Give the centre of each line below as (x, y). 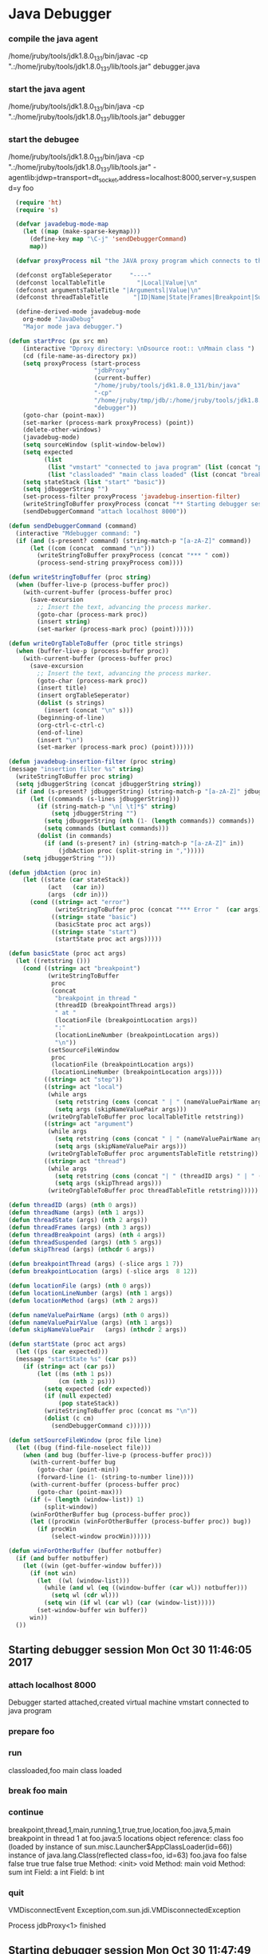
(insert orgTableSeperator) (83, 696)
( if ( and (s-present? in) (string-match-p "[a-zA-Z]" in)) (144, 843)
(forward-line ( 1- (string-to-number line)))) (116, 1477)
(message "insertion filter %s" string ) (77, 769)
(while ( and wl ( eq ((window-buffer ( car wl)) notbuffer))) (146, 1588)
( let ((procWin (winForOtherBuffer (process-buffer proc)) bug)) (140, 1522)
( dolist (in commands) (75, 836)
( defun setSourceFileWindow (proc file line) (85, 1440)
